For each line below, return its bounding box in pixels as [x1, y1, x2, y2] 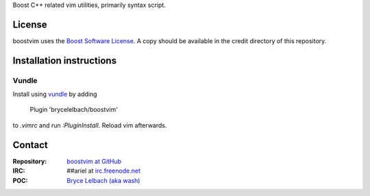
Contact [12, 139, 48, 151]
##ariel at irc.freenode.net [66, 167, 140, 175]
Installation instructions [12, 55, 116, 66]
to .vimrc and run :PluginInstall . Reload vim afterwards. [12, 121, 167, 130]
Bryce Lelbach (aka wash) [66, 176, 140, 184]
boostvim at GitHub [66, 157, 122, 165]
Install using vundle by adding [12, 90, 97, 99]
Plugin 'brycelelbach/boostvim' [29, 106, 118, 114]
